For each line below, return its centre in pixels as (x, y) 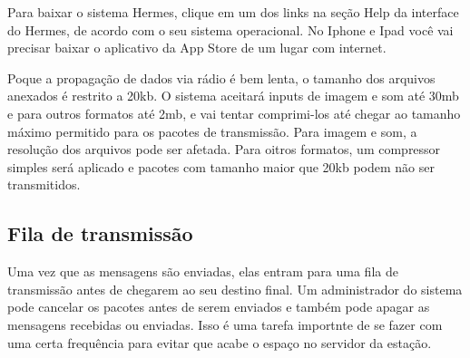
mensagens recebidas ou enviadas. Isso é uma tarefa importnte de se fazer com (225, 324)
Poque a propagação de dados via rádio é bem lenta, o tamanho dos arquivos (221, 77)
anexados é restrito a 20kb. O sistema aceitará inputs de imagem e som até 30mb (233, 96)
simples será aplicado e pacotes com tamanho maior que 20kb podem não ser (221, 166)
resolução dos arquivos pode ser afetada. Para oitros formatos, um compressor (224, 149)
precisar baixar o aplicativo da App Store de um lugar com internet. (197, 48)
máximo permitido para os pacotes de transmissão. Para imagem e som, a (212, 131)
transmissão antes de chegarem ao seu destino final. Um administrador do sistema (235, 289)
